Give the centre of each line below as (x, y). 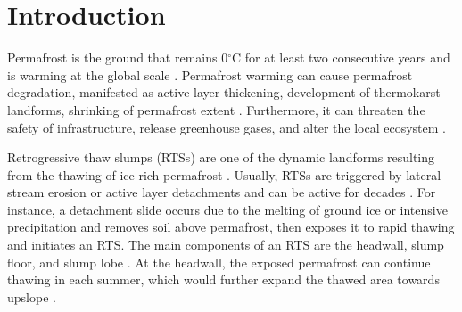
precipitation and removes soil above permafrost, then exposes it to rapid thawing (231, 227)
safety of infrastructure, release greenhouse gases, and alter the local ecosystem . (227, 127)
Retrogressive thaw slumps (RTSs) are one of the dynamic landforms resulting (221, 157)
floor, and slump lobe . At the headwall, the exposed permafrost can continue (219, 262)
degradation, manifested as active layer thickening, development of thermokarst (224, 92)
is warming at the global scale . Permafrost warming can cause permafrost (210, 74)
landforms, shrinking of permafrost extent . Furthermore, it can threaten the (216, 109)
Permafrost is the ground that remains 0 (118, 57)
